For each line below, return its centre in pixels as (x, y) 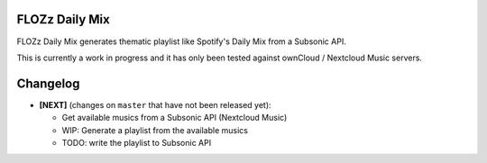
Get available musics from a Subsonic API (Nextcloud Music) (175, 118)
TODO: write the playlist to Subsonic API (137, 142)
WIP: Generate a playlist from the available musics (155, 130)
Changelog (48, 83)
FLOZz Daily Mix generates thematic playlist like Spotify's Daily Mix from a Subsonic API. (181, 41)
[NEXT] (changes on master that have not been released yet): (155, 104)
